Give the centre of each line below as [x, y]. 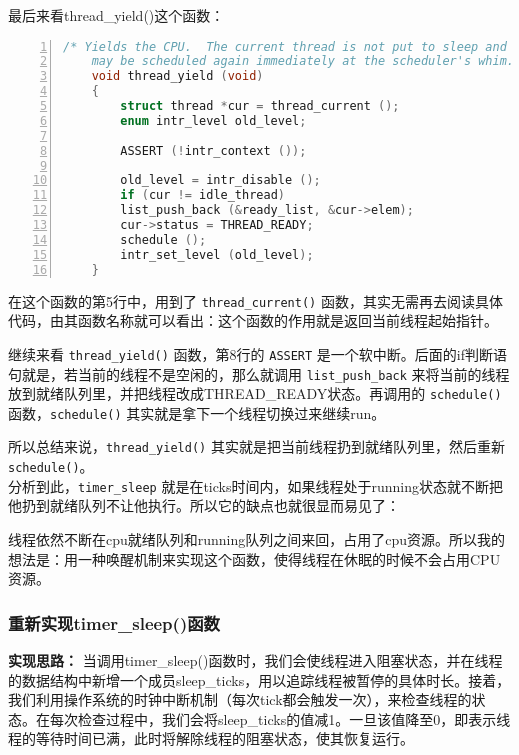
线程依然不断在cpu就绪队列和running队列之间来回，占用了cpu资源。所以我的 [257, 539]
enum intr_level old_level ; [213, 120]
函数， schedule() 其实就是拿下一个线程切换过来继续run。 [197, 412]
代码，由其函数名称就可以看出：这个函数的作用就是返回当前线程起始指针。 [253, 320]
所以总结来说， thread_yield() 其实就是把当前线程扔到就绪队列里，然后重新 [256, 446]
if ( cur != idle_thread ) [202, 195]
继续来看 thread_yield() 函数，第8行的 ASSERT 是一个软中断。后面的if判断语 [258, 353]
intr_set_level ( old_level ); [217, 254]
